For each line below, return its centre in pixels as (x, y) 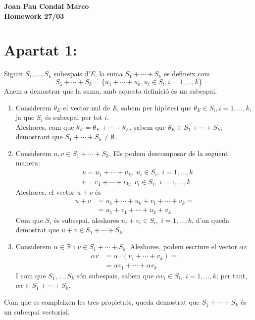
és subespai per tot (74, 117)
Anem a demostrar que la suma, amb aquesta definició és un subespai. (111, 90)
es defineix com (187, 74)
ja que (25, 117)
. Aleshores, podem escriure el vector (181, 246)
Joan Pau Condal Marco (47, 6)
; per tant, (232, 275)
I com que (31, 275)
